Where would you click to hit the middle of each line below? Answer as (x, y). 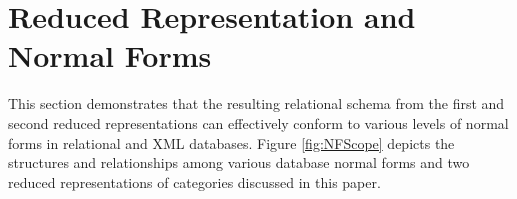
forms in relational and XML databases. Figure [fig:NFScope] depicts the (231, 142)
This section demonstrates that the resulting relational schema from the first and (256, 103)
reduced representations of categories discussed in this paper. (194, 181)
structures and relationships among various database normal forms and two (239, 162)
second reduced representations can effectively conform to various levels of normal (258, 122)
